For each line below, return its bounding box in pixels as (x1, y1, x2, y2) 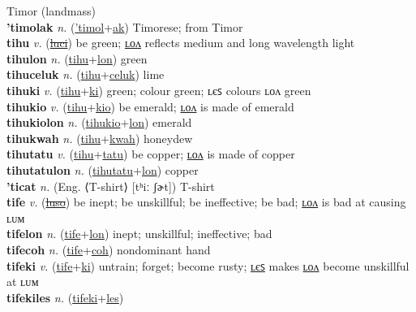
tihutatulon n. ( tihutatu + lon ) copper (6, 161, 199, 178)
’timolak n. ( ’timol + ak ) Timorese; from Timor (6, 18, 243, 35)
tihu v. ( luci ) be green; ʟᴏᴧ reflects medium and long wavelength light (6, 34, 355, 51)
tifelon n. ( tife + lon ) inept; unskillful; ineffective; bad (6, 225, 272, 242)
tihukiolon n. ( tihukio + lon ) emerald (6, 114, 192, 131)
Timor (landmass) (6, 2, 96, 19)
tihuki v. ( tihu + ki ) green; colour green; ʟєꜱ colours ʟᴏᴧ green (6, 81, 311, 98)
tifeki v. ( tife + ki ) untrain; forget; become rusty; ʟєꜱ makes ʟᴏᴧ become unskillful (6, 257, 410, 274)
